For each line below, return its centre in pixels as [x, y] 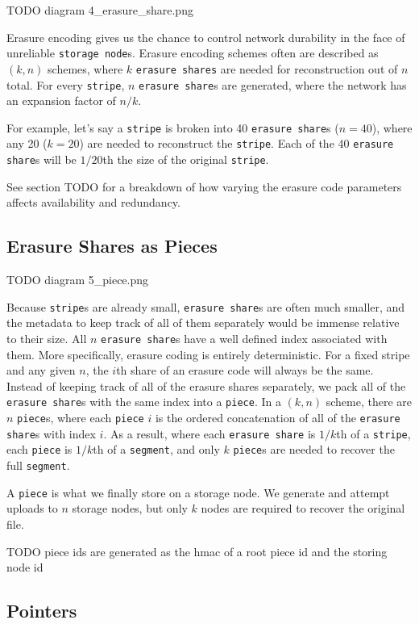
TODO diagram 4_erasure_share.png [100, 10]
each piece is [39, 449]
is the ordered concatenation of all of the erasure [278, 418]
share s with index [51, 433]
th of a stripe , [373, 433]
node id [25, 567]
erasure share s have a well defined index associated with [244, 338]
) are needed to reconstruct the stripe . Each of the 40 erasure [236, 143]
